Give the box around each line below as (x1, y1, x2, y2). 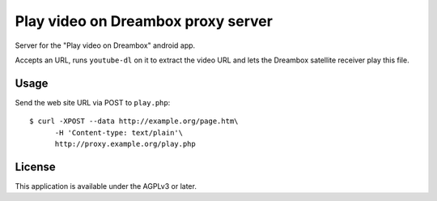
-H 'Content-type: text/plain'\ (54, 128, 184, 137)
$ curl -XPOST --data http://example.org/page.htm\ (29, 117, 239, 126)
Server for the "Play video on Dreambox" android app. (15, 41, 196, 50)
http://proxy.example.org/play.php (54, 139, 196, 149)
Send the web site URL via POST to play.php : (15, 97, 171, 107)
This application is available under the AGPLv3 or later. (15, 181, 197, 190)
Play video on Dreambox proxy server (15, 12, 273, 30)
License (15, 160, 56, 173)
